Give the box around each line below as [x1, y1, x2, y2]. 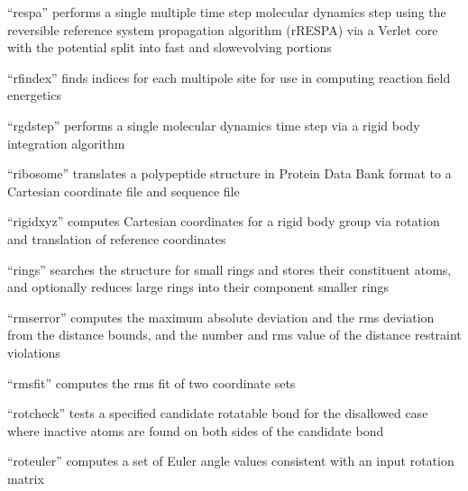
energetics [7, 86, 61, 105]
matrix [7, 468, 44, 487]
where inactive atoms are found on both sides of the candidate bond [7, 421, 384, 440]
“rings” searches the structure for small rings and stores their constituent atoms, [7, 259, 452, 278]
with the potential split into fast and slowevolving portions [7, 38, 332, 57]
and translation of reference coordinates [7, 229, 226, 248]
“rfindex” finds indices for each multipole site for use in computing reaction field [7, 68, 451, 86]
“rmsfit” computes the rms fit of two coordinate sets [7, 373, 296, 392]
